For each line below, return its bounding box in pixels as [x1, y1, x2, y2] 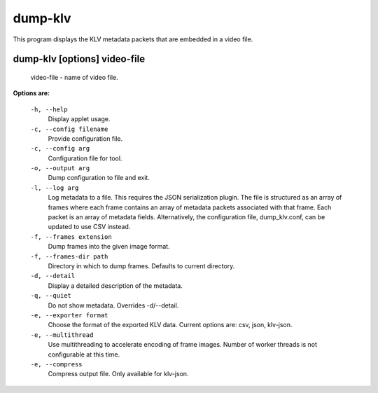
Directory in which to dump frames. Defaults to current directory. [48, 261, 235, 270]
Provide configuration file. [48, 134, 122, 143]
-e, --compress [30, 360, 83, 368]
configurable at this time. [48, 350, 120, 359]
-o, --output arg [30, 165, 90, 172]
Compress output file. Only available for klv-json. [48, 370, 189, 378]
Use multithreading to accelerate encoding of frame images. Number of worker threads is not [48, 340, 318, 349]
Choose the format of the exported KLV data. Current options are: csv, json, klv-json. [48, 321, 293, 329]
